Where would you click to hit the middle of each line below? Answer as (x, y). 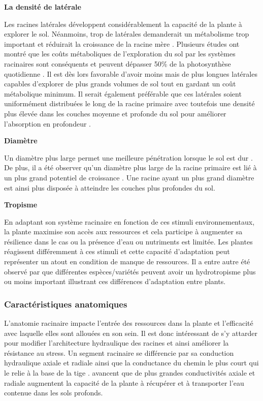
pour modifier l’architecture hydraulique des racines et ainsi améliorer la (117, 343)
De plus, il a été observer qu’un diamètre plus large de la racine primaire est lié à (130, 167)
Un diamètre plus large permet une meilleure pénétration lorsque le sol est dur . (128, 157)
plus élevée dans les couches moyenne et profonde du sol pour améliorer (115, 113)
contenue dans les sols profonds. (54, 393)
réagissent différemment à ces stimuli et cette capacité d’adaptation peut (117, 251)
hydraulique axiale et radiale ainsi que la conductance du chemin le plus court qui (131, 363)
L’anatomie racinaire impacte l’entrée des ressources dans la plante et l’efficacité (129, 323)
